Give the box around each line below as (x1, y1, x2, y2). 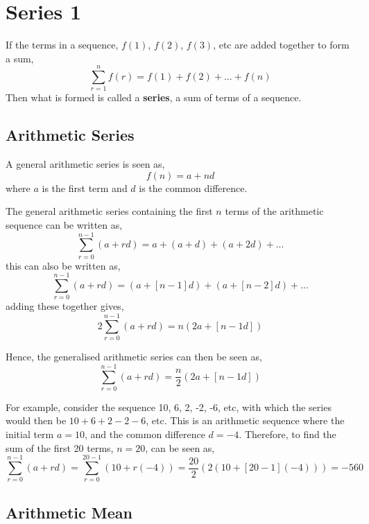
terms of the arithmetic (225, 204, 324, 218)
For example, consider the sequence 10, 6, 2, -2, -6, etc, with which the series (6, 399, 332, 414)
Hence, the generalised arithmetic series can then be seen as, (6, 349, 262, 364)
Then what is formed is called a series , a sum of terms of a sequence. (6, 90, 302, 105)
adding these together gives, (6, 299, 124, 313)
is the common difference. (139, 180, 248, 195)
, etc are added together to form (213, 37, 350, 52)
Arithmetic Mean (6, 501, 132, 523)
